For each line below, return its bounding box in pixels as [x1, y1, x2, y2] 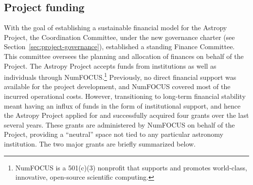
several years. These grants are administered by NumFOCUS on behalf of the [4, 119, 235, 129]
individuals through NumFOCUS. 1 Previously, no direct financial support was [4, 71, 236, 82]
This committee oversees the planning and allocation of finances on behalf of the [4, 51, 244, 61]
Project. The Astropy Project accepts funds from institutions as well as [4, 60, 217, 71]
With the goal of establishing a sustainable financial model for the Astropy [4, 22, 227, 33]
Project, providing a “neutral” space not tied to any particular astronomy [4, 129, 223, 139]
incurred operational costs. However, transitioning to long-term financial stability [4, 91, 246, 101]
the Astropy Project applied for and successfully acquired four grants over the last [4, 110, 249, 120]
